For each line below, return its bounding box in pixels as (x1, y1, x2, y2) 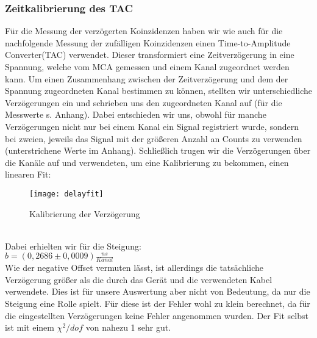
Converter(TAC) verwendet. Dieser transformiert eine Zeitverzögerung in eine (5, 48, 294, 61)
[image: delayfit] (29, 189, 104, 198)
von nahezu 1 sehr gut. (85, 321, 171, 334)
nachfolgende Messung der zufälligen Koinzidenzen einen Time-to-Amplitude (5, 36, 291, 49)
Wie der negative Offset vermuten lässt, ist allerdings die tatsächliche (5, 261, 264, 274)
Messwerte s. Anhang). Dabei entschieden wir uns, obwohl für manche (5, 108, 266, 121)
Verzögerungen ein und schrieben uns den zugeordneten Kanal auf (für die (5, 96, 282, 109)
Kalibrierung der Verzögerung (29, 207, 140, 220)
